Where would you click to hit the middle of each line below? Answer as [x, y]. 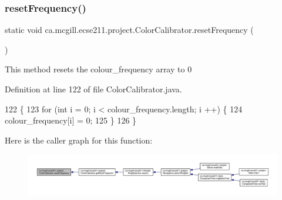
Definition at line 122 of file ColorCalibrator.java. [93, 89]
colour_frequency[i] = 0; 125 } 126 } [71, 120]
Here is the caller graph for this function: [79, 140]
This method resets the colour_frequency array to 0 [98, 69]
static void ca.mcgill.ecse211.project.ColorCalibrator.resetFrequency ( [129, 30]
